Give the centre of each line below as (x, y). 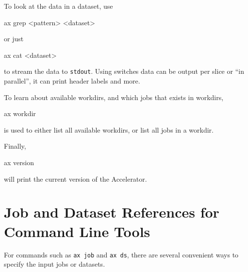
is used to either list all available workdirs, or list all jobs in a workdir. (109, 129)
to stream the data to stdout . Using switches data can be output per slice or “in (124, 71)
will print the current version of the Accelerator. (75, 178)
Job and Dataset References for (112, 212)
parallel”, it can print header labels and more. (72, 81)
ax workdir (20, 113)
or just (14, 39)
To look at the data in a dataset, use (58, 6)
